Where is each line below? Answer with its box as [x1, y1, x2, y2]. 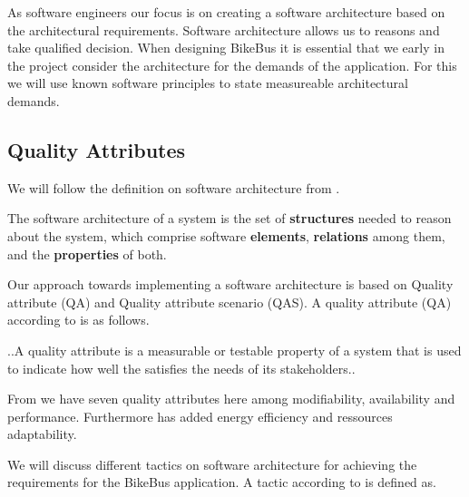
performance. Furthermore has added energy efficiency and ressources [7, 406, 393, 425]
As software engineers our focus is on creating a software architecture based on [7, 3, 445, 21]
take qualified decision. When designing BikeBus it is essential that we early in [7, 38, 445, 57]
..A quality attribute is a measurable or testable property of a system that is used [7, 340, 462, 359]
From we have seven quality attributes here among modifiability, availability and [7, 389, 455, 408]
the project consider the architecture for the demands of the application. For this [7, 55, 457, 74]
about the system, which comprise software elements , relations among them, [7, 226, 445, 245]
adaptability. [7, 424, 77, 443]
